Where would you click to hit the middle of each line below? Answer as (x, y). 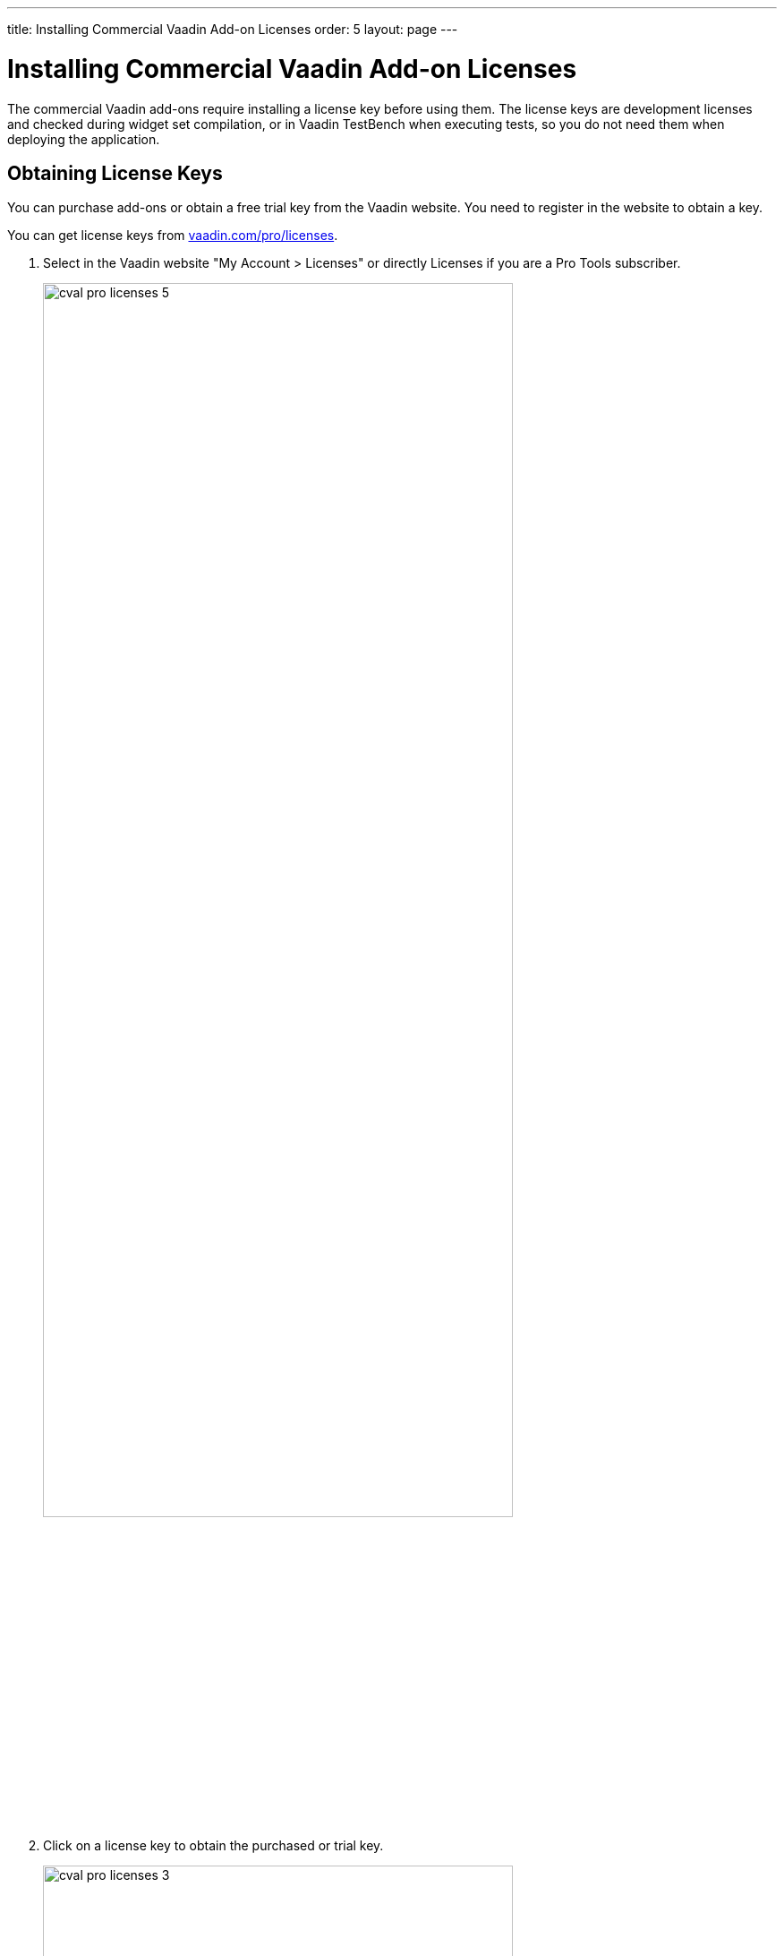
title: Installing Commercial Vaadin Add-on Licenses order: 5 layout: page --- (233, 29)
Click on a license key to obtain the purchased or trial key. (213, 1845)
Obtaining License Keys (115, 173)
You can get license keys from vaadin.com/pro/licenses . (173, 236)
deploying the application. (84, 139)
